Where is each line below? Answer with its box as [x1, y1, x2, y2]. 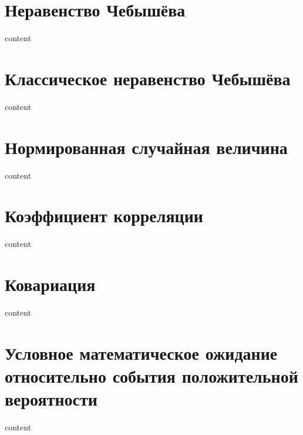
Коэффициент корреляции [5, 203, 203, 227]
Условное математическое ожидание [5, 340, 278, 364]
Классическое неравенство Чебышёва [5, 66, 291, 90]
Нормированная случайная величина [5, 135, 288, 159]
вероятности [5, 387, 97, 411]
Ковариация [5, 272, 96, 296]
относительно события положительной [5, 363, 298, 387]
